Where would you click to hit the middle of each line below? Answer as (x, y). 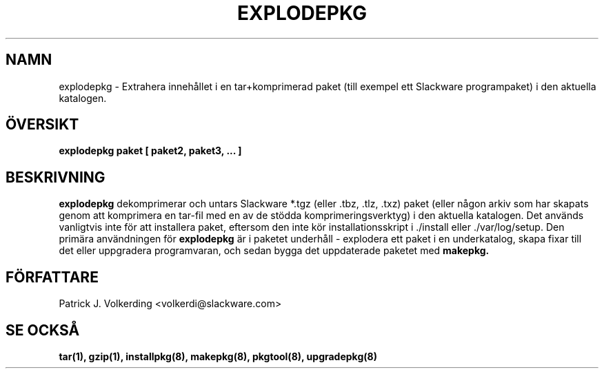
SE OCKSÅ (43, 330)
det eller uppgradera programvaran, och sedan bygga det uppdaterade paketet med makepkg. (274, 251)
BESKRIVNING (56, 177)
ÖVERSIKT (42, 125)
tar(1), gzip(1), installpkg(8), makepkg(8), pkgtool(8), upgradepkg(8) (218, 356)
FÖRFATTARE (52, 277)
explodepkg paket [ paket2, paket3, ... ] (150, 151)
